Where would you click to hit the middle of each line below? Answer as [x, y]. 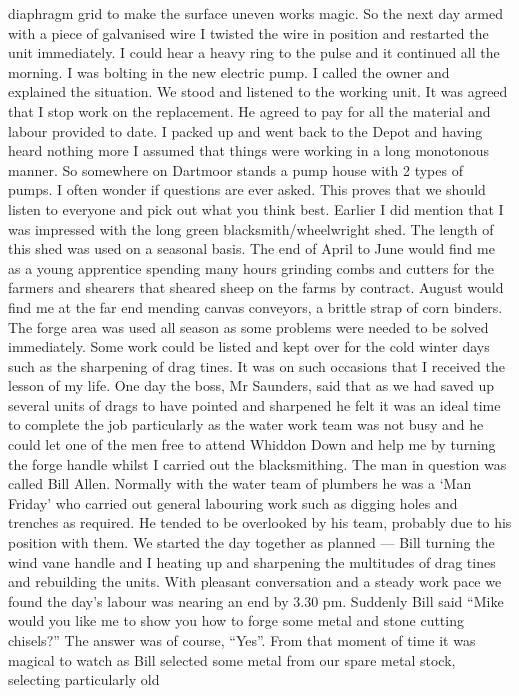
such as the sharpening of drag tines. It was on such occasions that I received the [256, 365]
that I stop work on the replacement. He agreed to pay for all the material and [249, 110]
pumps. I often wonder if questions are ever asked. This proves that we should [247, 189]
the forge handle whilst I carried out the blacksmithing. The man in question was [257, 463]
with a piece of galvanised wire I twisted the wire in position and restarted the [248, 32]
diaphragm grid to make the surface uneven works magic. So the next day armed [255, 13]
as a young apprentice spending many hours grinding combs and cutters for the [251, 267]
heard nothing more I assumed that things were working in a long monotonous [249, 150]
